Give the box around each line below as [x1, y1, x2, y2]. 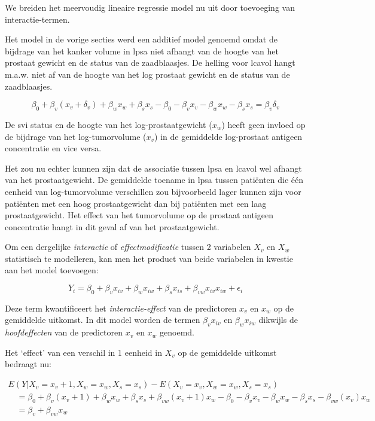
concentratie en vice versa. [5, 142, 102, 154]
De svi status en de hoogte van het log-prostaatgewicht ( [5, 118, 212, 130]
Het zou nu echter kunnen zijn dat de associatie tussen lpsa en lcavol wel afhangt [5, 161, 302, 174]
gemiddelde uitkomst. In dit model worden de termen [5, 313, 200, 326]
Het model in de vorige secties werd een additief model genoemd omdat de [5, 33, 278, 45]
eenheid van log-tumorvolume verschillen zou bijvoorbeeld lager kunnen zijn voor [5, 185, 301, 197]
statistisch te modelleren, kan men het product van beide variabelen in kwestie [5, 252, 293, 264]
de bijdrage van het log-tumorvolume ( [5, 130, 147, 142]
